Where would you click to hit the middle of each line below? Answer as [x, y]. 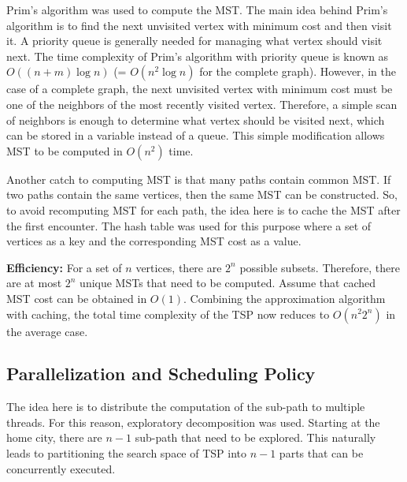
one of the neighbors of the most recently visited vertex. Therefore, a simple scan [202, 104]
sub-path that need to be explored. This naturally [255, 437]
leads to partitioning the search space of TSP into [127, 453]
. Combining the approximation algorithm [285, 298]
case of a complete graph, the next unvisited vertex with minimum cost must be [200, 89]
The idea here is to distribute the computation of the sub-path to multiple [186, 407]
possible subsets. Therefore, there [320, 267]
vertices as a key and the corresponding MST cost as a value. [154, 241]
